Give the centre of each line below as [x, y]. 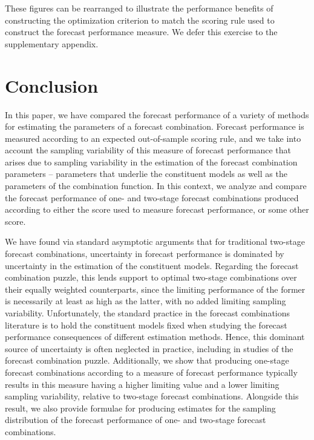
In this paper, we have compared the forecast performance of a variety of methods [157, 114]
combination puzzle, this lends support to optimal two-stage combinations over [151, 277]
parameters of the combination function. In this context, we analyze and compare [156, 186]
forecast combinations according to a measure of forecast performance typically [151, 372]
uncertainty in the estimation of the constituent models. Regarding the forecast [152, 265]
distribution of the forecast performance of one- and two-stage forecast [136, 420]
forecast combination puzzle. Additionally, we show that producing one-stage [147, 360]
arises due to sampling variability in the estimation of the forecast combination [151, 162]
